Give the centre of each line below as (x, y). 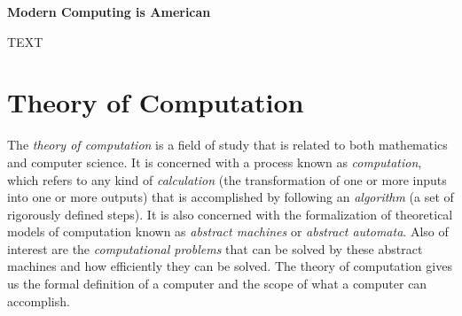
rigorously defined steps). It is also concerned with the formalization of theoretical (230, 214)
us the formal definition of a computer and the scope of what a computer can (217, 284)
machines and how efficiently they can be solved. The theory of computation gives (230, 266)
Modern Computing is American (109, 12)
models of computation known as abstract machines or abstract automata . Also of (228, 231)
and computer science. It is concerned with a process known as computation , (215, 162)
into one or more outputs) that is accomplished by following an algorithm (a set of (231, 197)
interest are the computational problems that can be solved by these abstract (215, 248)
